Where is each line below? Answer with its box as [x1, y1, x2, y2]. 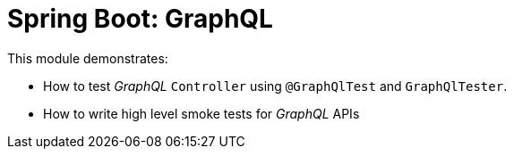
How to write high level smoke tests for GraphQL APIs [43, 105, 360, 121]
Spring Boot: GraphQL [7, 4, 273, 34]
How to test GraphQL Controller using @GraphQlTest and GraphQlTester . [43, 78, 508, 94]
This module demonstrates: [7, 50, 168, 66]
